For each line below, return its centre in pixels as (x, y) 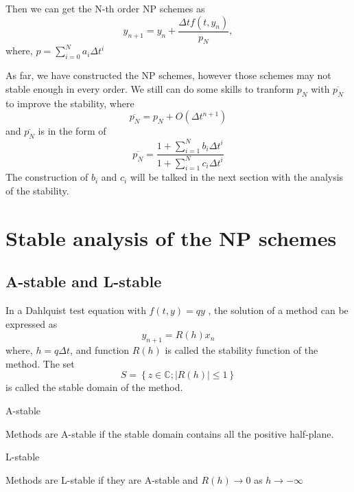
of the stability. (37, 191)
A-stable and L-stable (84, 281)
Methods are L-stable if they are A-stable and (102, 479)
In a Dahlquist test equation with (76, 310)
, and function (100, 350)
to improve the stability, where (70, 103)
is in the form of (72, 131)
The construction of (47, 177)
